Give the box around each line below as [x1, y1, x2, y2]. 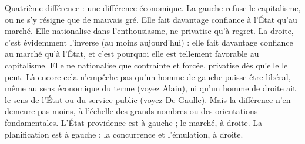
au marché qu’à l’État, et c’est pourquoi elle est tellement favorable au [5, 47, 259, 60]
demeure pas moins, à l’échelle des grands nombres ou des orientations [5, 105, 258, 117]
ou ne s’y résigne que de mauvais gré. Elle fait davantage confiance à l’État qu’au [5, 13, 297, 25]
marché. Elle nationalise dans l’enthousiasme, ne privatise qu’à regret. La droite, [5, 25, 294, 37]
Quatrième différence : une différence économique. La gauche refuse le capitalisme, [5, 2, 301, 13]
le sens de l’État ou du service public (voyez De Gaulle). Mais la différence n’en [5, 93, 291, 105]
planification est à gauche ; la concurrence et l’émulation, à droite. [5, 128, 243, 140]
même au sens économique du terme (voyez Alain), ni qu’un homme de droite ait [5, 82, 296, 94]
